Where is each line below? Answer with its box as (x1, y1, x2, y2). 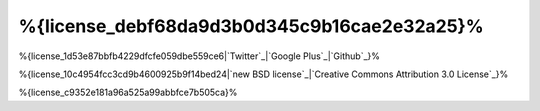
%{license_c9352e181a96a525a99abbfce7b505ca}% (18, 86, 238, 99)
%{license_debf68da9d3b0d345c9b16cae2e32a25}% (18, 15, 484, 37)
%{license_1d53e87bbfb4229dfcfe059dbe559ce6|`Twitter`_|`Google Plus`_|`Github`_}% (18, 50, 380, 62)
